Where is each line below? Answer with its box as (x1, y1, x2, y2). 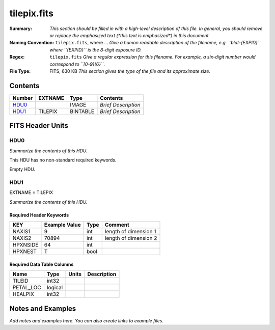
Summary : (9, 25, 33, 32)
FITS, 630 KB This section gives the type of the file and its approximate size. (49, 68, 211, 74)
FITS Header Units (9, 121, 69, 130)
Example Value (44, 222, 81, 229)
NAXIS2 (12, 235, 32, 242)
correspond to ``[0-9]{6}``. (49, 61, 105, 67)
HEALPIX (12, 291, 34, 298)
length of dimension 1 (104, 228, 156, 235)
